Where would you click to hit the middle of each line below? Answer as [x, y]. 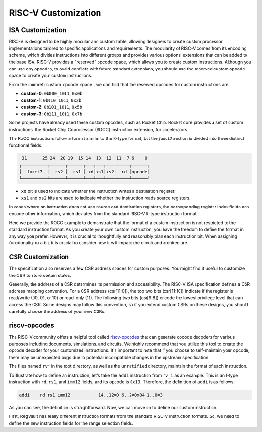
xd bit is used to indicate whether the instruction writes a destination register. [98, 191]
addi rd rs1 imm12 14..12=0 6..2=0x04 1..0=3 [91, 395]
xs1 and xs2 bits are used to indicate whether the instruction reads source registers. [106, 198]
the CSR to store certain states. [40, 275]
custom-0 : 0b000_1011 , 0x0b [52, 93]
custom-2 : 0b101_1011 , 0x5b [52, 107]
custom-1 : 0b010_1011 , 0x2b [51, 100]
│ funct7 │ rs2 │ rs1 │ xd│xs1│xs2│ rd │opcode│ [84, 172]
